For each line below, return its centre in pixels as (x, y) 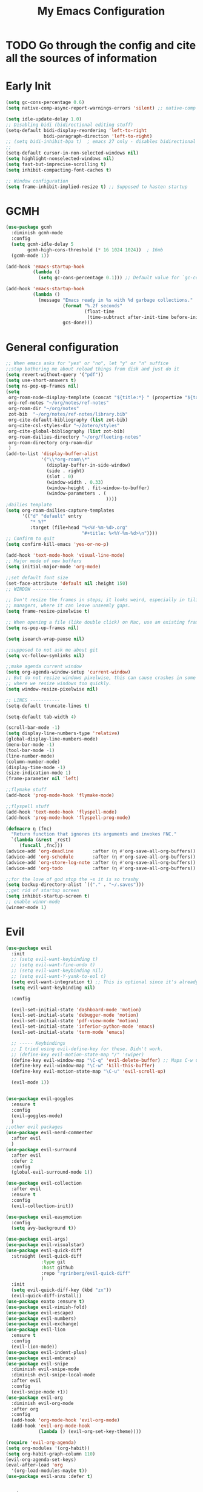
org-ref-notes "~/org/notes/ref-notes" (59, 403)
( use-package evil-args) (37, 1239)
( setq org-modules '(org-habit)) (48, 1448)
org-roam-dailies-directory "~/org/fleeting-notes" (75, 437)
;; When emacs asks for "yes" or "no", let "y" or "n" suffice (87, 363)
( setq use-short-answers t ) (41, 380)
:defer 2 (22, 1161)
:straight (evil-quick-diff (47, 1256)
